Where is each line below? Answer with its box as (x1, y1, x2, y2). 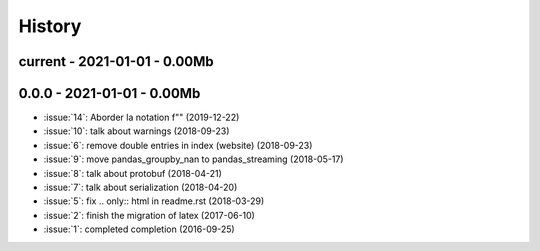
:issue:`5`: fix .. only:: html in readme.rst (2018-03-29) (43, 195, 265, 207)
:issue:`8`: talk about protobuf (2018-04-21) (43, 167, 222, 179)
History (18, 15, 82, 37)
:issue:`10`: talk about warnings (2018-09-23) (43, 125, 230, 137)
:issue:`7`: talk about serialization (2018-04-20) (43, 181, 238, 194)
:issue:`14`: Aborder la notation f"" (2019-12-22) (43, 111, 240, 124)
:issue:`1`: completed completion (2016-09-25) (43, 223, 235, 235)
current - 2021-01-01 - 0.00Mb (18, 53, 214, 70)
